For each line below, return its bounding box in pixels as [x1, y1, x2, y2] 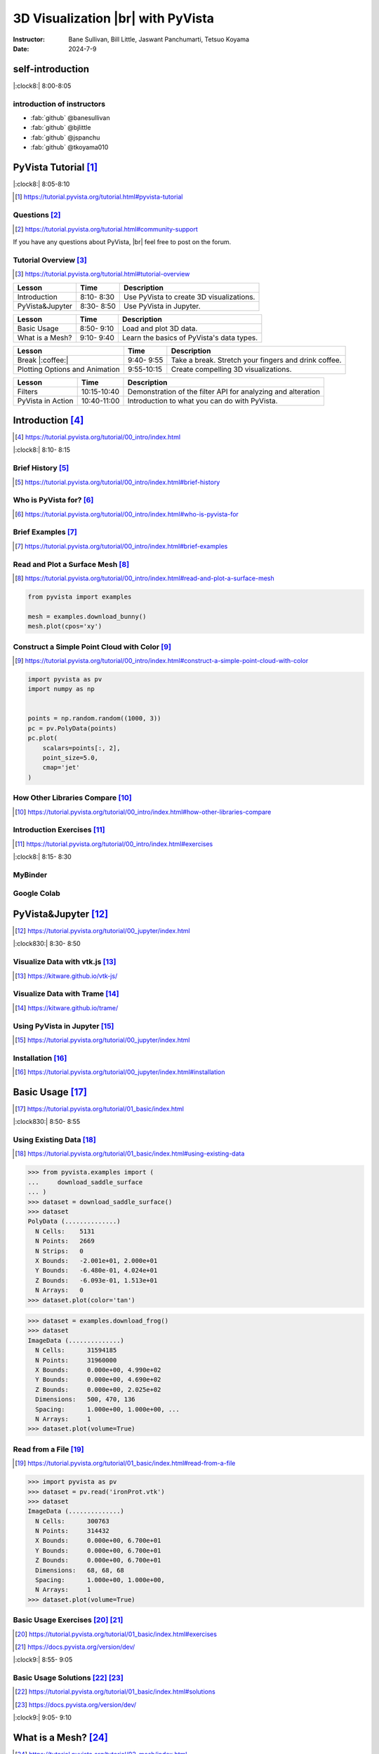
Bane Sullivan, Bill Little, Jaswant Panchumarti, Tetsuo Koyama [68, 35, 249, 43]
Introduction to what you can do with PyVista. [127, 396, 278, 406]
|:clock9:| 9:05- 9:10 [13, 1713, 72, 1722]
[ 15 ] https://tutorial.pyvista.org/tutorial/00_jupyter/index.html [15, 1036, 190, 1044]
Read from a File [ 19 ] [13, 1444, 84, 1454]
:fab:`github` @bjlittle [30, 123, 91, 132]
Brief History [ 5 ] [13, 463, 69, 473]
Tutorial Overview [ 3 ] [13, 255, 87, 265]
